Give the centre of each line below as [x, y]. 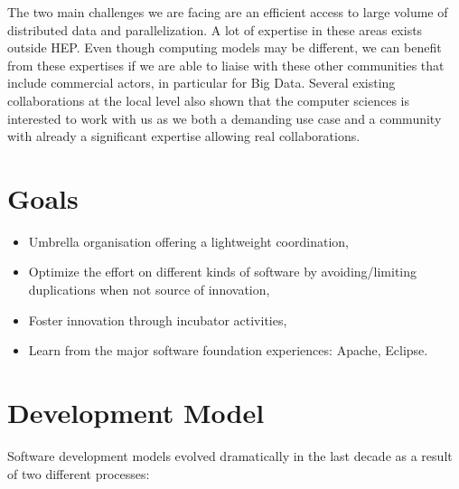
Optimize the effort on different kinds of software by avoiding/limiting [223, 272]
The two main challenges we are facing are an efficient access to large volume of [228, 12]
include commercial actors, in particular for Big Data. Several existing [201, 83]
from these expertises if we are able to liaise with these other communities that [226, 65]
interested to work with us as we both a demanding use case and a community [225, 118]
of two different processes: [79, 473]
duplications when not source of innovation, [149, 290]
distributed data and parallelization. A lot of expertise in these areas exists [215, 29]
